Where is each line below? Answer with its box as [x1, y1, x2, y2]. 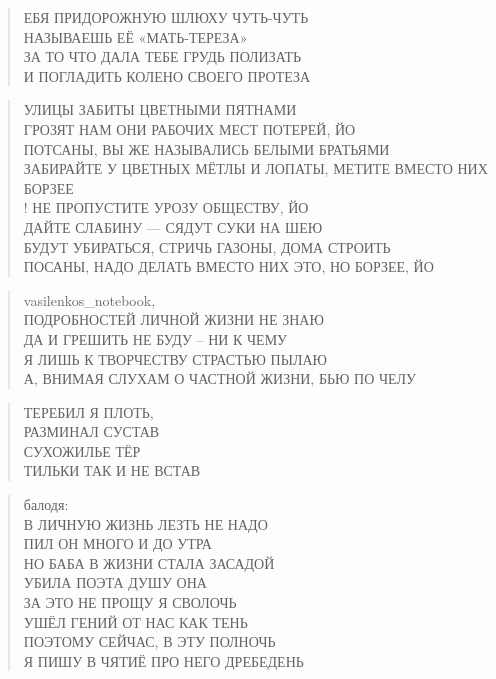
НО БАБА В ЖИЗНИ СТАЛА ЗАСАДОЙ [23, 552, 275, 573]
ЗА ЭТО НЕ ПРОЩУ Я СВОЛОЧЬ [23, 592, 237, 613]
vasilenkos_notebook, [23, 289, 156, 310]
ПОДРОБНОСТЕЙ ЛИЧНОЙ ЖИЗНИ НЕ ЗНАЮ [23, 309, 324, 330]
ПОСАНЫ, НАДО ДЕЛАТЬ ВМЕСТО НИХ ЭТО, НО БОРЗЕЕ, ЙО [23, 256, 434, 277]
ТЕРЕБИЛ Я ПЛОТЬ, [23, 401, 154, 422]
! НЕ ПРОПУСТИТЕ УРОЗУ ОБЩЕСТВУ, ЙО [23, 197, 309, 218]
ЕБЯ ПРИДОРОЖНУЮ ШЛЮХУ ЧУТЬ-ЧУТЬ [23, 7, 309, 27]
